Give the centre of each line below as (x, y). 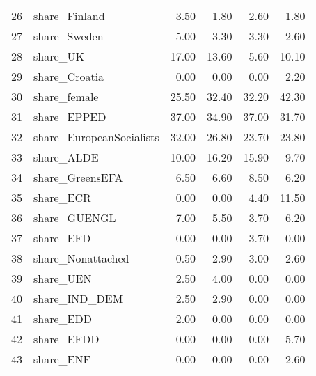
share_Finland (69, 16)
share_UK (59, 56)
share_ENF (62, 359)
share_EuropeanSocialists (96, 137)
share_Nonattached (81, 258)
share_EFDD (66, 339)
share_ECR (62, 197)
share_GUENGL (75, 218)
